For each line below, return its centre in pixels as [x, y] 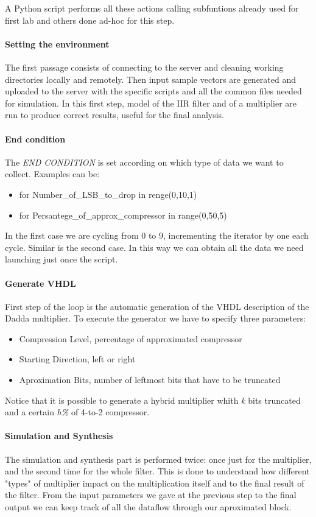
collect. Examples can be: [52, 174]
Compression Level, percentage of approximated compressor [131, 338]
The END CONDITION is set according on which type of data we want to [144, 162]
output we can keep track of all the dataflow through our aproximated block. [148, 507]
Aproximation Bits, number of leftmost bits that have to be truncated [150, 380]
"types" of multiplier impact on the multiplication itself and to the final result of [155, 483]
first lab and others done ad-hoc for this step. [90, 20]
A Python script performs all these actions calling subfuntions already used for [152, 8]
